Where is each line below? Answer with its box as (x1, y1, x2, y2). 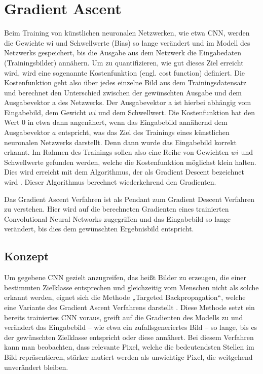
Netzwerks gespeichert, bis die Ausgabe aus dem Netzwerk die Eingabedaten (4, 47, 242, 58)
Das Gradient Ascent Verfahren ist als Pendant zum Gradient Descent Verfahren (4, 193, 255, 204)
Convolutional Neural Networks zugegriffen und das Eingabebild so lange (4, 213, 231, 224)
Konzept (4, 248, 49, 264)
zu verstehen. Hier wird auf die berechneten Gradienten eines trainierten (4, 203, 229, 214)
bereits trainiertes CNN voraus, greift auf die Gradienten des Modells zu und (4, 312, 243, 322)
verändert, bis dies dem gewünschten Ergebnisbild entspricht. (4, 223, 194, 234)
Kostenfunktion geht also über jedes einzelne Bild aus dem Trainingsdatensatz (4, 77, 247, 88)
